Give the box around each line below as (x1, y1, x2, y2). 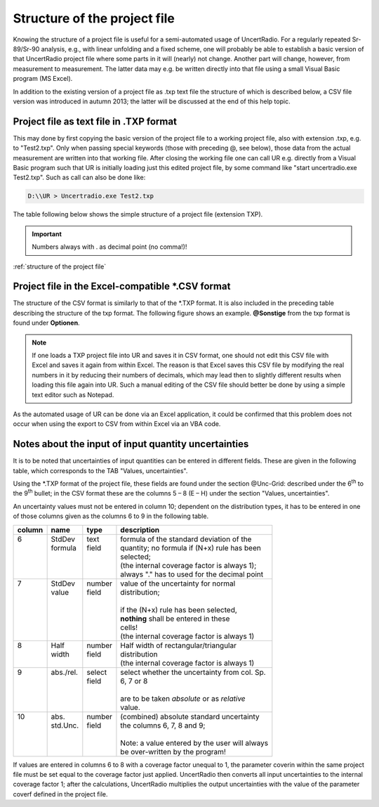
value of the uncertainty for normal (120, 579, 236, 588)
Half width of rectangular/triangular (120, 640, 237, 650)
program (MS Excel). (13, 75, 73, 83)
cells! (120, 622, 138, 632)
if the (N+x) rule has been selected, (120, 605, 238, 614)
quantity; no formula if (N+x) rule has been (120, 543, 261, 553)
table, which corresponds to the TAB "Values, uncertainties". (13, 466, 188, 474)
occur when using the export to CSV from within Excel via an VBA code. (13, 420, 221, 428)
